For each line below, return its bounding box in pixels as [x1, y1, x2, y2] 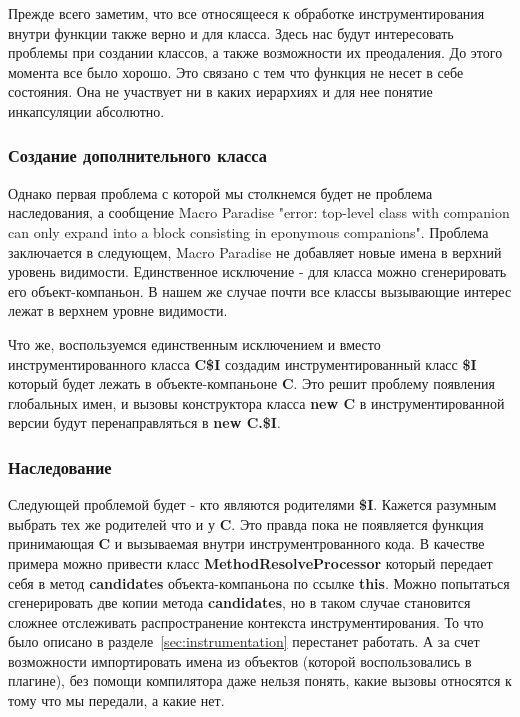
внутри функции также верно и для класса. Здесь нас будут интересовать [8, 22, 454, 43]
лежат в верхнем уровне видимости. [8, 300, 228, 321]
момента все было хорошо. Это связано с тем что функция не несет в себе [8, 61, 464, 82]
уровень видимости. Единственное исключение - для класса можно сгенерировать [8, 261, 507, 282]
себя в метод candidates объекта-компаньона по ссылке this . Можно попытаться [8, 572, 510, 593]
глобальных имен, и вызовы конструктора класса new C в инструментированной [8, 392, 505, 413]
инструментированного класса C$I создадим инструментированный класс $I [8, 353, 477, 374]
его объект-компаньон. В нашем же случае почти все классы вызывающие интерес [8, 280, 512, 301]
